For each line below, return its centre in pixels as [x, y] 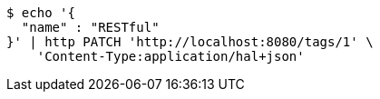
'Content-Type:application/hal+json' [171, 56]
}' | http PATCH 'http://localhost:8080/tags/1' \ [190, 42]
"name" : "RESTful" [90, 27]
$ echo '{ [41, 13]
